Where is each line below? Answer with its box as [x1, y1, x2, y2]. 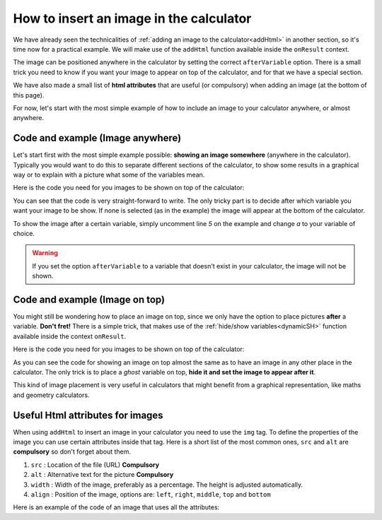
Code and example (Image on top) [13, 293, 166, 305]
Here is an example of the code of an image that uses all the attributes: [13, 503, 220, 512]
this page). [13, 90, 45, 99]
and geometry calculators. [13, 391, 90, 399]
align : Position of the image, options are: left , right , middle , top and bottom [30, 490, 272, 498]
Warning [32, 249, 58, 257]
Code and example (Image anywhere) [13, 132, 182, 144]
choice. [13, 229, 35, 237]
